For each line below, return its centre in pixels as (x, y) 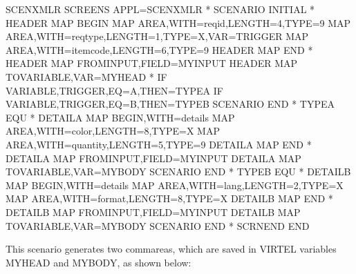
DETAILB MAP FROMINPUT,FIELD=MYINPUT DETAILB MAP (153, 212)
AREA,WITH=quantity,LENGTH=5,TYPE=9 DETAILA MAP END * (159, 144)
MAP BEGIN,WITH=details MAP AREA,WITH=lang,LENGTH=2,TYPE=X (175, 185)
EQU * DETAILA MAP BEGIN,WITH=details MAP (120, 117)
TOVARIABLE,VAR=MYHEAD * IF (86, 76)
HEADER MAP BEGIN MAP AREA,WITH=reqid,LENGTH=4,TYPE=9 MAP (178, 22)
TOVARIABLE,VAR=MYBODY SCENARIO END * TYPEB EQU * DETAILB (178, 172)
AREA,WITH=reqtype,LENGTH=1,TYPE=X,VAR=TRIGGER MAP (157, 36)
